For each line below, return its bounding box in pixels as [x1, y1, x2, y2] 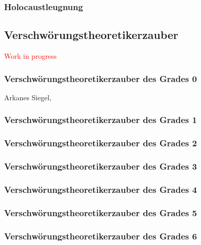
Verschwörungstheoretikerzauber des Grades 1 [4, 113, 197, 126]
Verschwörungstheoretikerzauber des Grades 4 [4, 183, 197, 195]
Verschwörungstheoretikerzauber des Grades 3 [4, 160, 197, 173]
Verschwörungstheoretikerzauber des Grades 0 [4, 72, 197, 85]
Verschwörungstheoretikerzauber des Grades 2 [4, 137, 197, 149]
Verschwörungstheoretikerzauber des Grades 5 [4, 206, 197, 219]
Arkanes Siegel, [4, 92, 52, 102]
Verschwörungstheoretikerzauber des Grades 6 [4, 229, 197, 242]
